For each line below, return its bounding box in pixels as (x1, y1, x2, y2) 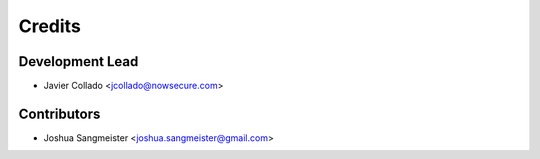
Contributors (18, 105, 101, 122)
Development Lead (18, 53, 139, 70)
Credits (18, 15, 82, 37)
